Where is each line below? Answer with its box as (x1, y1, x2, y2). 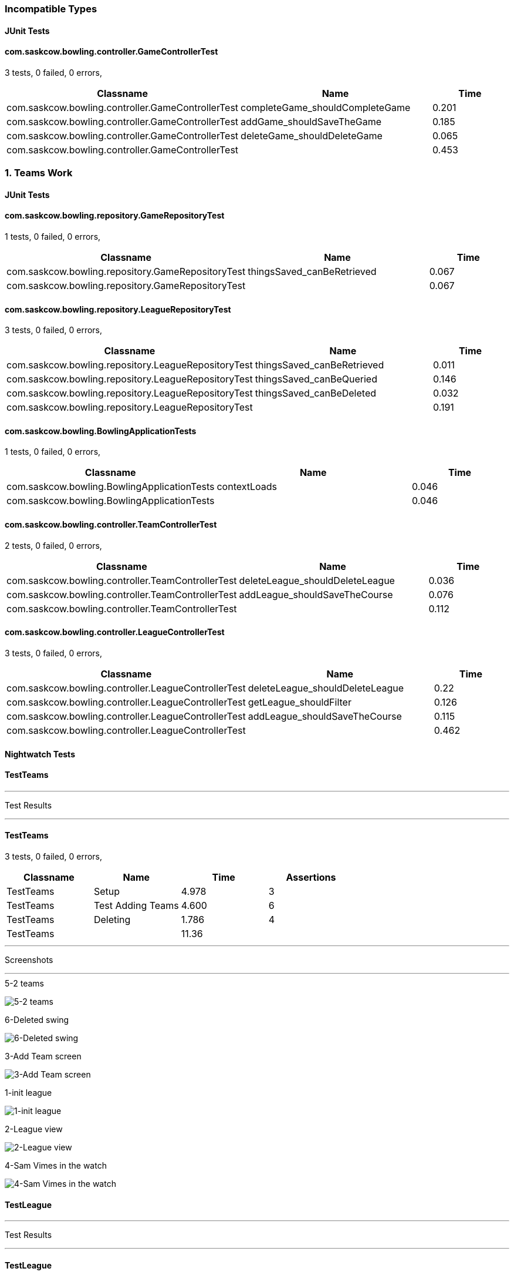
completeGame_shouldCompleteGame (241, 101, 411, 113)
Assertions (286, 871, 336, 883)
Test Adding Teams (93, 899, 179, 911)
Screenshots (5, 954, 53, 965)
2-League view (5, 1123, 63, 1134)
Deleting (93, 913, 131, 925)
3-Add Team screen (5, 1051, 82, 1061)
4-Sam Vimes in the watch (5, 1160, 107, 1170)
